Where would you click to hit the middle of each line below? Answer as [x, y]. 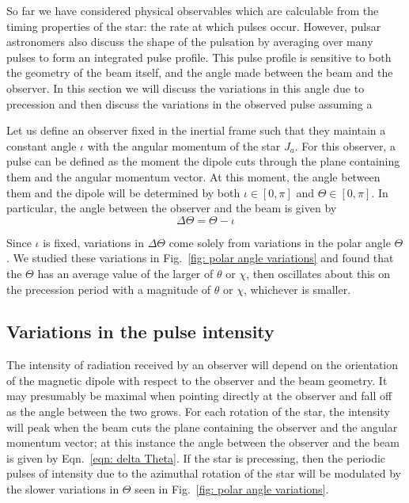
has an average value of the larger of [125, 273]
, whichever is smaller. [297, 289]
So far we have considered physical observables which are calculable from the [193, 10]
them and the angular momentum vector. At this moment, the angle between [193, 176]
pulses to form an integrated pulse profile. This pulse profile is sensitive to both [199, 57]
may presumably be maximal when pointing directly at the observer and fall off [199, 396]
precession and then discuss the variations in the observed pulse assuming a [189, 103]
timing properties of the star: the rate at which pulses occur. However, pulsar [194, 26]
